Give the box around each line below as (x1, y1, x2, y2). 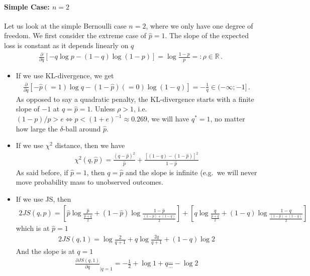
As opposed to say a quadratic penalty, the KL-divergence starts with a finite (16, 93, 254, 104)
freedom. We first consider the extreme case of (4, 30, 147, 41)
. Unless (90, 103, 115, 114)
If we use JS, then (16, 193, 71, 204)
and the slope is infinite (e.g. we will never (125, 167, 257, 177)
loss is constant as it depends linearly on (4, 40, 129, 50)
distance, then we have (55, 140, 125, 151)
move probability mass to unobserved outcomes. (16, 177, 163, 187)
